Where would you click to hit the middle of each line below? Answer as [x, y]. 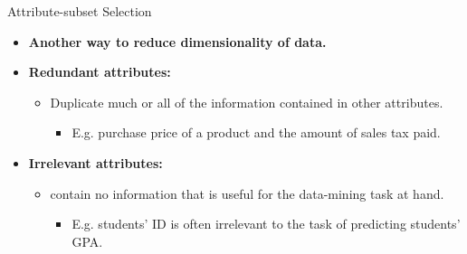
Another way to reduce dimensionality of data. [177, 41]
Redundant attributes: [100, 72]
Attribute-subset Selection [80, 11]
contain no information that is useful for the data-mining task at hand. [247, 193]
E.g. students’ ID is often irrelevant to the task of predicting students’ [266, 224]
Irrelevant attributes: [95, 162]
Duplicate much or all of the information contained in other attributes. [247, 102]
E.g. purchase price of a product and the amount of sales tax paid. [256, 132]
